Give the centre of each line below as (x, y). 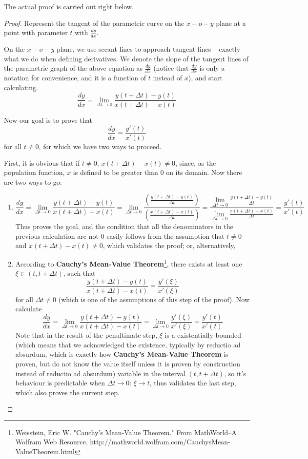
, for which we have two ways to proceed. (100, 146)
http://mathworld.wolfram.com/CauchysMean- (160, 442)
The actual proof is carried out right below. (69, 6)
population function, (34, 172)
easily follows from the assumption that (165, 236)
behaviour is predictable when (60, 383)
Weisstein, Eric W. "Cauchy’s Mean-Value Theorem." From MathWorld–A (126, 432)
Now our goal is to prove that (48, 120)
